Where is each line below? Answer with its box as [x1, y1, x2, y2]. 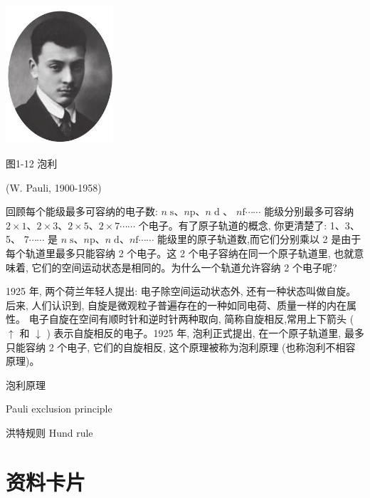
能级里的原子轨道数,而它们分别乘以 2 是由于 [157, 232, 361, 247]
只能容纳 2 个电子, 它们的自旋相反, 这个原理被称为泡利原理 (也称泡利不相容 [6, 339, 356, 354]
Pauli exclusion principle [6, 401, 112, 416]
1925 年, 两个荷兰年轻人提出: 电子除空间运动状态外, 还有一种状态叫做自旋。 [6, 284, 356, 299]
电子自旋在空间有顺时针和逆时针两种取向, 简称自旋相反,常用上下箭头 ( [28, 311, 354, 326]
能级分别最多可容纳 [264, 204, 354, 219]
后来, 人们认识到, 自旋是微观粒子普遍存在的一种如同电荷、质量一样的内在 [6, 297, 347, 312]
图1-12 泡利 [6, 156, 58, 171]
